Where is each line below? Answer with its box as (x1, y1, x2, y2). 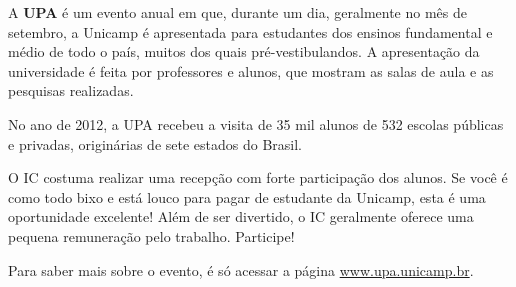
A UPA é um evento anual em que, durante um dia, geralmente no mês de (8, 2, 467, 22)
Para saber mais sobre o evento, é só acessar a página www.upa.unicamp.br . (8, 259, 474, 280)
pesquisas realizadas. (8, 80, 134, 101)
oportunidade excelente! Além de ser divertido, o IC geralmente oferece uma (8, 206, 474, 227)
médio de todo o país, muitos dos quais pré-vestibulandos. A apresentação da (8, 41, 480, 62)
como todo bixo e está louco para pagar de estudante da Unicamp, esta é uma (8, 186, 486, 207)
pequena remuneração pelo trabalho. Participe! (8, 225, 295, 246)
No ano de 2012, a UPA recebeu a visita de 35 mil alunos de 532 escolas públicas (8, 113, 504, 134)
